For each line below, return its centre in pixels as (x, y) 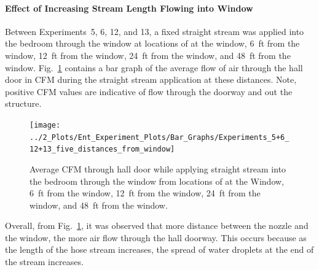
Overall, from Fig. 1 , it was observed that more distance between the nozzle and (157, 226)
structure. (23, 103)
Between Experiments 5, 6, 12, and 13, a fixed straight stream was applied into (155, 31)
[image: (45, 125)
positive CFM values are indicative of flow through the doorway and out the (149, 91)
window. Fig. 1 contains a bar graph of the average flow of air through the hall (154, 67)
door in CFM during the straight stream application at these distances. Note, (151, 79)
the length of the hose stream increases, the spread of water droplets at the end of (159, 249)
